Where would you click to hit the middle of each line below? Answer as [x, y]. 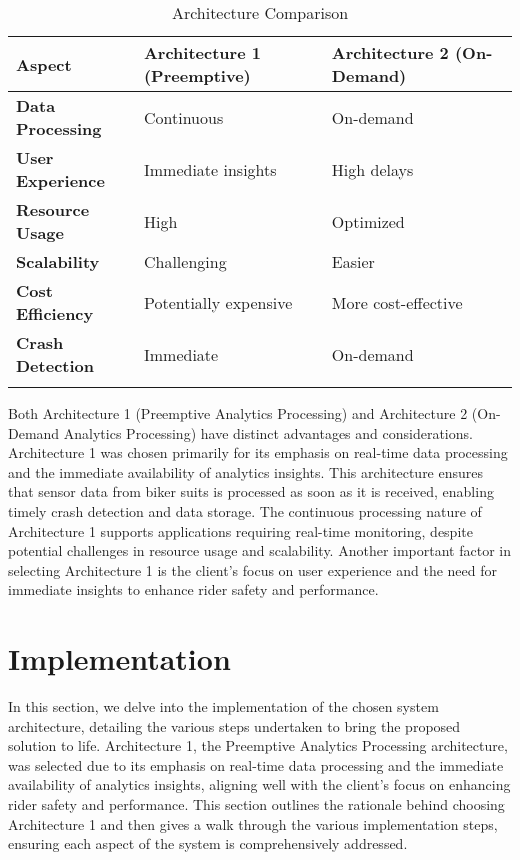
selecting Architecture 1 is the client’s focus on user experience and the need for [252, 569]
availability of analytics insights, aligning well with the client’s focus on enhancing [259, 784]
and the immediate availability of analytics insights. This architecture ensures [246, 471]
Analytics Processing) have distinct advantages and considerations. [268, 432]
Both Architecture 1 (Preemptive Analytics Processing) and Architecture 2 [238, 413]
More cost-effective [397, 302]
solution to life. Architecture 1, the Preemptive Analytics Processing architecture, [258, 745]
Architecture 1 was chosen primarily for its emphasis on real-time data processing [258, 452]
